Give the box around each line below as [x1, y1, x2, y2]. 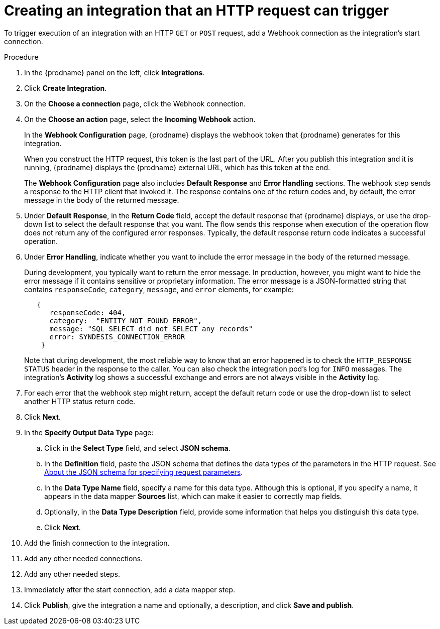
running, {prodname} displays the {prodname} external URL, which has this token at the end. [24, 163, 331, 172]
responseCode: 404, [49, 308, 126, 317]
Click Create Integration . [24, 83, 107, 92]
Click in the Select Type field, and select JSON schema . [44, 443, 231, 452]
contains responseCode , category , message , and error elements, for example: [24, 285, 294, 294]
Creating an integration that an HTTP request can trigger [4, 2, 389, 19]
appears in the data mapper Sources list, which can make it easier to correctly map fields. [44, 491, 342, 500]
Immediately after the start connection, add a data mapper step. [24, 585, 235, 594]
